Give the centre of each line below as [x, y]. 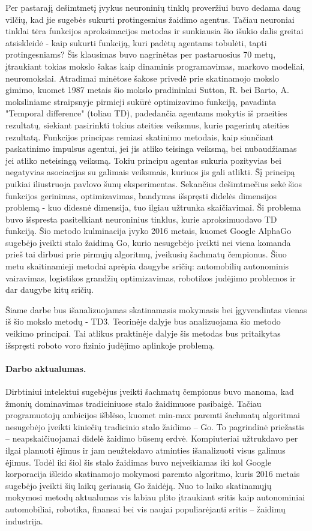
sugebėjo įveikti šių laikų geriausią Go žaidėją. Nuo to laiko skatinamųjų [139, 485]
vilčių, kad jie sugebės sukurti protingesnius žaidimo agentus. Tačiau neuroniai [150, 19]
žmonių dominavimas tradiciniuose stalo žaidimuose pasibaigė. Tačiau [133, 403]
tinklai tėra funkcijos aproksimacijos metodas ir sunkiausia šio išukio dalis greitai [154, 31]
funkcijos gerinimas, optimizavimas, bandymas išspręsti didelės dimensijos [141, 195]
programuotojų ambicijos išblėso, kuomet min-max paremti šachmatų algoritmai [153, 415]
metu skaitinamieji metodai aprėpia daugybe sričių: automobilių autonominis [147, 266]
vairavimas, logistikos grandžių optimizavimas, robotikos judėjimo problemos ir [151, 277]
